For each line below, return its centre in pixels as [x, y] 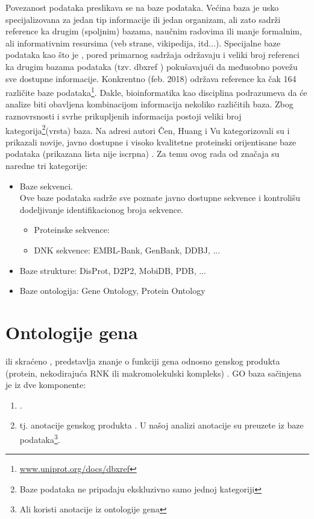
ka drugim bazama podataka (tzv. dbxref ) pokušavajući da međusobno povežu [152, 66]
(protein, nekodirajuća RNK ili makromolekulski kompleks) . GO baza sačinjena [154, 373]
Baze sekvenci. [46, 186]
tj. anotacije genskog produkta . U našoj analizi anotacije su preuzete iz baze [162, 425]
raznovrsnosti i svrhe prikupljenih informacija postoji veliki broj [124, 116]
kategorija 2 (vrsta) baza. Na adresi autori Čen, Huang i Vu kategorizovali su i [148, 129]
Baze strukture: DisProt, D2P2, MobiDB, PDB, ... [113, 270]
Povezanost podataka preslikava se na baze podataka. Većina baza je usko [142, 7]
